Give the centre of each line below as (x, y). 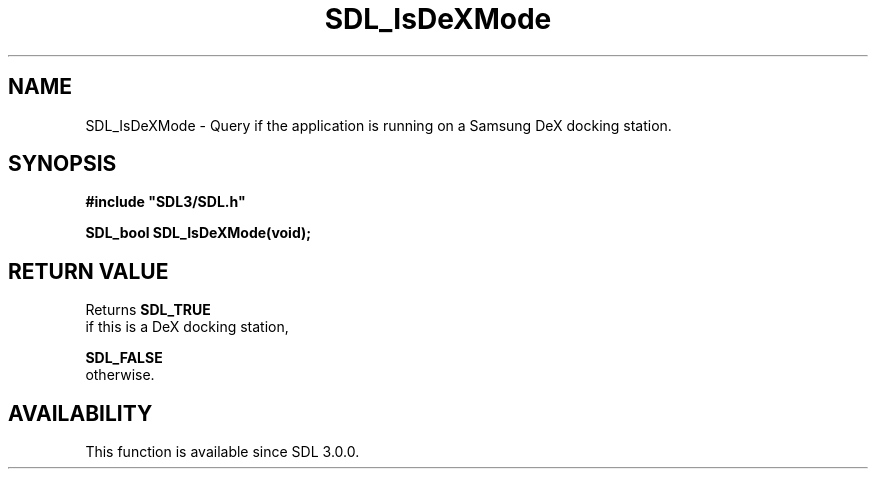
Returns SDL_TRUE (148, 310)
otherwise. (120, 375)
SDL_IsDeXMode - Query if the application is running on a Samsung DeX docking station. (378, 125)
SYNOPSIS (62, 164)
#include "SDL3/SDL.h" (165, 202)
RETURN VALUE (88, 271)
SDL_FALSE (124, 358)
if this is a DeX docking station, (187, 327)
